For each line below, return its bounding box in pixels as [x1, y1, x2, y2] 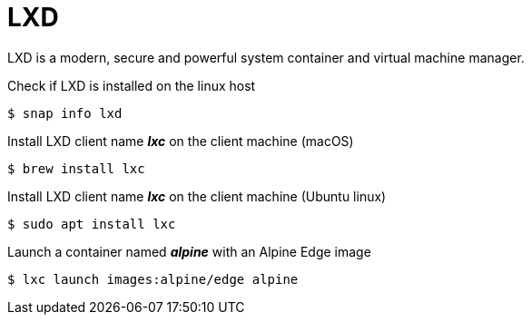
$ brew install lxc [7, 161, 145, 176]
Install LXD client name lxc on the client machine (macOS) [7, 132, 354, 149]
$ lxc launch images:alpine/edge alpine [7, 271, 299, 287]
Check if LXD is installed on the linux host [7, 77, 256, 93]
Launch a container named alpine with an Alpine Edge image [7, 243, 371, 259]
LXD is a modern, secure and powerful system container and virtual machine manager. [7, 49, 525, 65]
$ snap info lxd [7, 105, 123, 121]
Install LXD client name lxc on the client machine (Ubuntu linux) [7, 188, 387, 204]
